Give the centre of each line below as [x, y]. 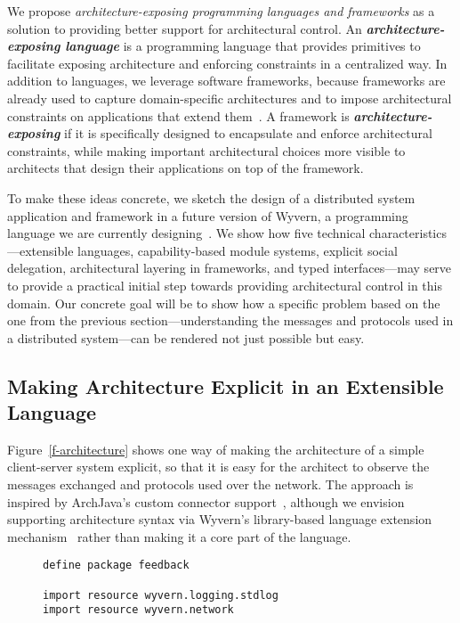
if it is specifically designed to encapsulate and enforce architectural [248, 133]
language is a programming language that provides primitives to [243, 46]
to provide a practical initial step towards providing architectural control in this [225, 285]
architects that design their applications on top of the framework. [186, 168]
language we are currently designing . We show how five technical [186, 233]
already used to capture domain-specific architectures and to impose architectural [230, 98]
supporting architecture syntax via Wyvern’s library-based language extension [220, 519]
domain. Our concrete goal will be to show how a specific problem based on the [224, 303]
